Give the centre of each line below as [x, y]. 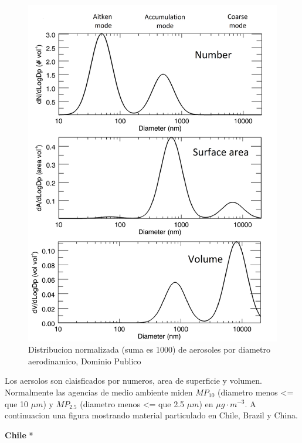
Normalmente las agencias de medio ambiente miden [99, 392]
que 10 [17, 403]
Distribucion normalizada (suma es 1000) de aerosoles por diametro [149, 349]
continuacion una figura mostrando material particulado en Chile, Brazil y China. [151, 415]
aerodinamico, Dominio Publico [85, 361]
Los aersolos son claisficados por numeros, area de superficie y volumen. [133, 381]
